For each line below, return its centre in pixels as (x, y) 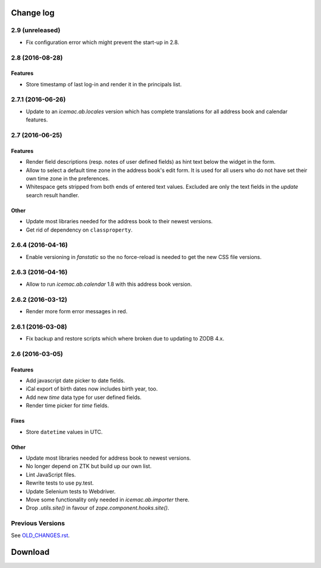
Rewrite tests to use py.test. (60, 483)
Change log (33, 13)
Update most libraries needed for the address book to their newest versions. (119, 221)
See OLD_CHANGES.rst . (40, 535)
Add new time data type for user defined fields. (84, 397)
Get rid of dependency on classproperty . (79, 230)
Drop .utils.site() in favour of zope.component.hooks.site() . (97, 508)
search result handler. (53, 195)
